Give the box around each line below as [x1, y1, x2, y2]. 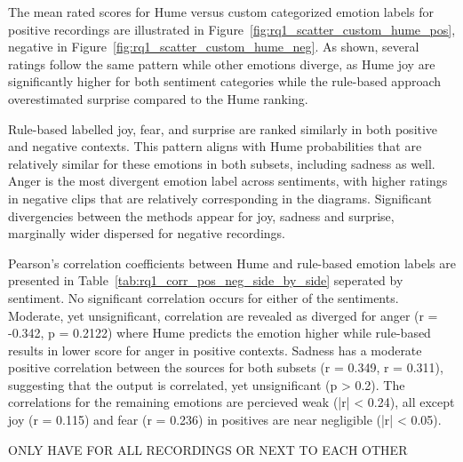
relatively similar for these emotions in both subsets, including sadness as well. [8, 154, 435, 172]
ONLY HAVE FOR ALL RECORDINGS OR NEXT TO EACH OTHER [8, 440, 408, 458]
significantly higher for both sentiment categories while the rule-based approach [8, 72, 442, 91]
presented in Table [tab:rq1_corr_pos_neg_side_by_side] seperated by [8, 271, 403, 290]
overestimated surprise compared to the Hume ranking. [8, 89, 308, 108]
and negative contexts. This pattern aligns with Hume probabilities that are [8, 137, 422, 155]
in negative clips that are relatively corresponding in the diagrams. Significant [8, 188, 432, 207]
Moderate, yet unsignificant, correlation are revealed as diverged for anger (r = [8, 306, 438, 324]
